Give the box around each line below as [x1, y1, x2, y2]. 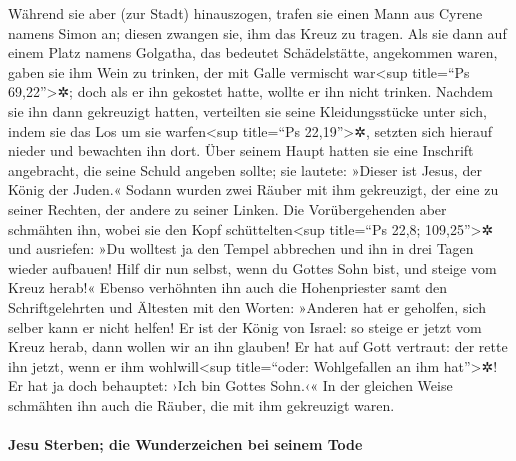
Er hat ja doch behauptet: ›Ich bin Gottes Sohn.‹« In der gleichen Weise [8, 375, 453, 396]
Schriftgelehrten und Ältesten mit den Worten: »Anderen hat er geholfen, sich [8, 296, 486, 317]
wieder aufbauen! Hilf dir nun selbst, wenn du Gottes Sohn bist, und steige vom [8, 257, 497, 278]
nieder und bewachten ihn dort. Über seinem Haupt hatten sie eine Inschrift [8, 140, 474, 161]
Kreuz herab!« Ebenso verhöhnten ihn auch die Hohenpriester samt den [8, 277, 447, 298]
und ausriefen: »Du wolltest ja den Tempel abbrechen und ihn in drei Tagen [8, 238, 474, 259]
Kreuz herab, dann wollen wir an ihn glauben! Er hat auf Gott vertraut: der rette [8, 336, 508, 357]
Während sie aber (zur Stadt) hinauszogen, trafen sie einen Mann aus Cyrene [8, 3, 483, 23]
